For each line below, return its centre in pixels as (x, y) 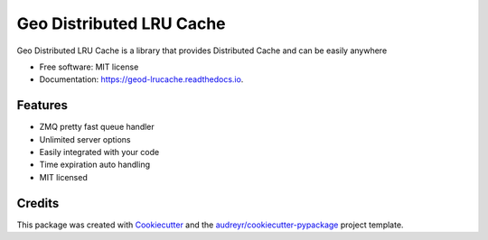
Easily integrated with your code (99, 152)
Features (42, 105)
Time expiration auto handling (95, 165)
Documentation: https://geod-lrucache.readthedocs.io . (141, 79)
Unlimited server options (85, 139)
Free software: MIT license (89, 67)
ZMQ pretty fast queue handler (97, 127)
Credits (38, 203)
